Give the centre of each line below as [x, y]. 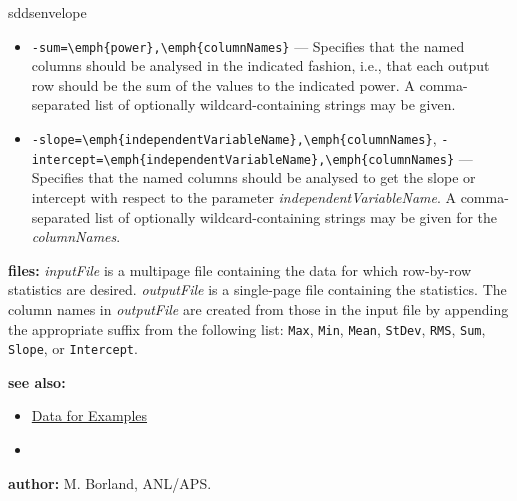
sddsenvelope [47, 12]
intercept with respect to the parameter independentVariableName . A [243, 196]
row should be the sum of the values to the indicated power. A [223, 84]
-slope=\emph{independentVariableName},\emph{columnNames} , [234, 138]
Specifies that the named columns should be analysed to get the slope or [253, 177]
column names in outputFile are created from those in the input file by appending [258, 308]
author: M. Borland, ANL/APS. [110, 482]
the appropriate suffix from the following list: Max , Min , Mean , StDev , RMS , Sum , [247, 328]
